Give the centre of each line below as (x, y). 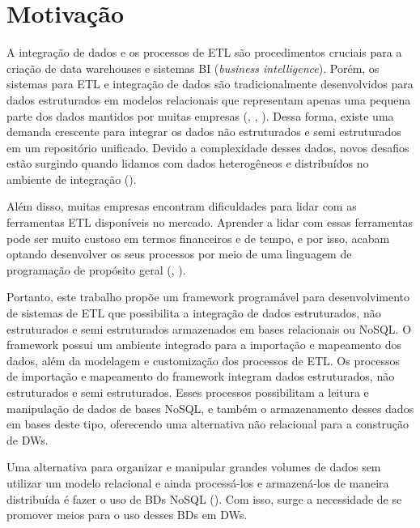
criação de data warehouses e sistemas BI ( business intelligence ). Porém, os (193, 68)
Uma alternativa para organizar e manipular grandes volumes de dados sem (194, 467)
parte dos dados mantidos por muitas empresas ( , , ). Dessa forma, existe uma (200, 115)
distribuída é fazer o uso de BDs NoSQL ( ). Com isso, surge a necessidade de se (204, 498)
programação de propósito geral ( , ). (96, 269)
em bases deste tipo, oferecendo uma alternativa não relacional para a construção (208, 424)
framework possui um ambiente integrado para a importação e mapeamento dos (204, 345)
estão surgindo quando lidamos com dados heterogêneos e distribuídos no (188, 163)
